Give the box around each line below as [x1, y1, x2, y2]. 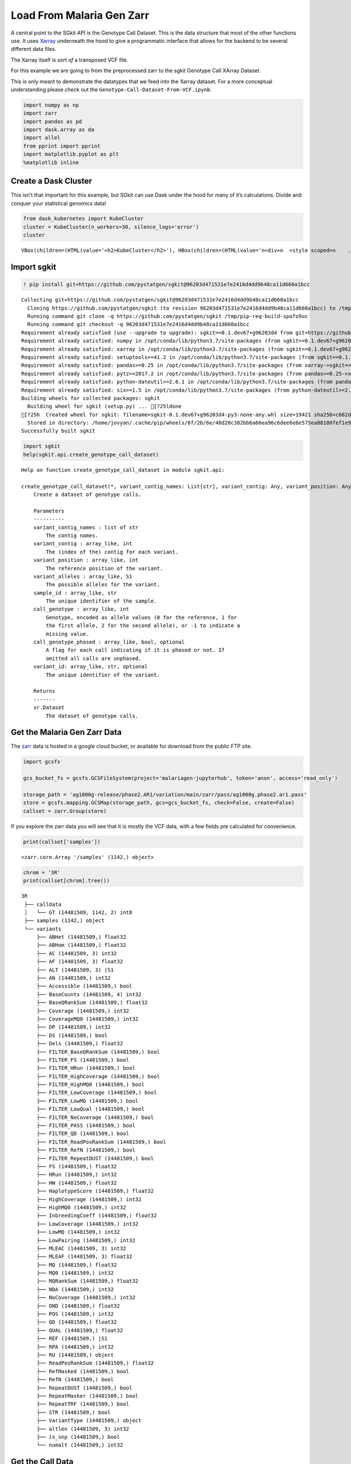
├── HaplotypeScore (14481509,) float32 [36, 1188, 154, 1195]
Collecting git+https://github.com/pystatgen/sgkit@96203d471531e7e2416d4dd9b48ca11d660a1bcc [21, 296, 299, 303]
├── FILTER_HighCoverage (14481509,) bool [36, 1073, 160, 1080]
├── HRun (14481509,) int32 [36, 1171, 117, 1178]
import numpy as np [23, 101, 79, 108]
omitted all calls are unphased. [46, 655, 142, 662]
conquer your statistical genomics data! [11, 200, 106, 207]
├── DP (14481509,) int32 [36, 1024, 111, 1031]
